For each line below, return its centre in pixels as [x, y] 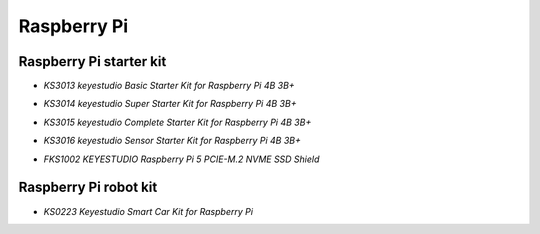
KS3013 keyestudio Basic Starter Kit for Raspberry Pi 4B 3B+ [169, 86]
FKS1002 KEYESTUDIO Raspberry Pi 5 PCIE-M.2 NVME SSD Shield [181, 159]
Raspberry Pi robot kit [88, 187]
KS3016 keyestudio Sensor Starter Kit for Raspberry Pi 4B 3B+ [172, 141]
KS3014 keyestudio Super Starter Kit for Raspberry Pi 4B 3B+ [170, 104]
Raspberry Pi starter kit [92, 61]
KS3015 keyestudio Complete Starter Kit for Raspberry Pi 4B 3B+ [177, 122]
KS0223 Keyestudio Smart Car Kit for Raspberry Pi [148, 211]
